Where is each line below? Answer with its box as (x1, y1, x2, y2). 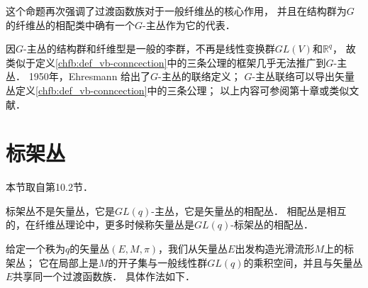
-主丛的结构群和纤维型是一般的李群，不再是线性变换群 (23, 41, 275, 56)
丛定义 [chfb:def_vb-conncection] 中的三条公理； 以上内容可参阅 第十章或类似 (6, 82, 350, 97)
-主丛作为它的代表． (143, 17, 235, 32)
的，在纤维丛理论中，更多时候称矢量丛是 (6, 217, 194, 232)
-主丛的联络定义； (158, 69, 241, 84)
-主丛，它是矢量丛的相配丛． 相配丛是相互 (151, 203, 347, 218)
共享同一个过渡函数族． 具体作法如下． (13, 269, 196, 284)
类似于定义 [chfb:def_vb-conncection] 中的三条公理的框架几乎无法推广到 (6, 55, 326, 70)
